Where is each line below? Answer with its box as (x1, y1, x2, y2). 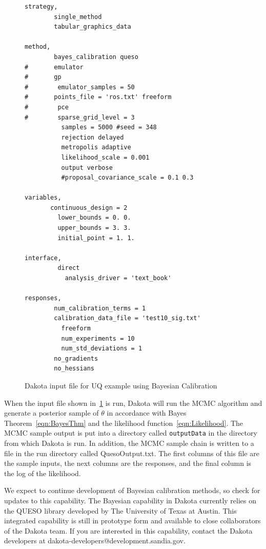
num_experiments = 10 (61, 335, 135, 342)
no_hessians (54, 365, 95, 372)
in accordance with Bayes (107, 407, 187, 418)
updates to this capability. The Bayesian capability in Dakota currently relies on (4, 495, 256, 505)
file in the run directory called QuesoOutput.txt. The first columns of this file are (4, 447, 259, 458)
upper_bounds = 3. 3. (57, 224, 131, 232)
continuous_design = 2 (50, 204, 128, 211)
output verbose (61, 164, 113, 171)
